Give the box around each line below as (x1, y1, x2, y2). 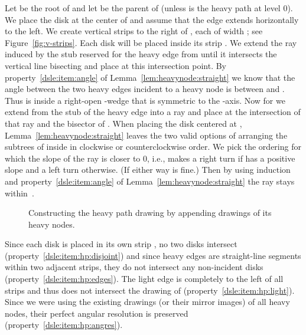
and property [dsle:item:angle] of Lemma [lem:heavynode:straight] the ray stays (5, 175, 295, 187)
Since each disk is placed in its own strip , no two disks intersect (5, 238, 237, 250)
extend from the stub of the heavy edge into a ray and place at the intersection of (5, 106, 301, 118)
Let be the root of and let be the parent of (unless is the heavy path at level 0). (5, 2, 293, 14)
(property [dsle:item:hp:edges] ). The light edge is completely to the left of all (5, 272, 284, 285)
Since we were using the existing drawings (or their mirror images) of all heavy (5, 295, 290, 308)
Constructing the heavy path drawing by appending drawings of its (28, 206, 272, 219)
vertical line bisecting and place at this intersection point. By (5, 59, 227, 71)
